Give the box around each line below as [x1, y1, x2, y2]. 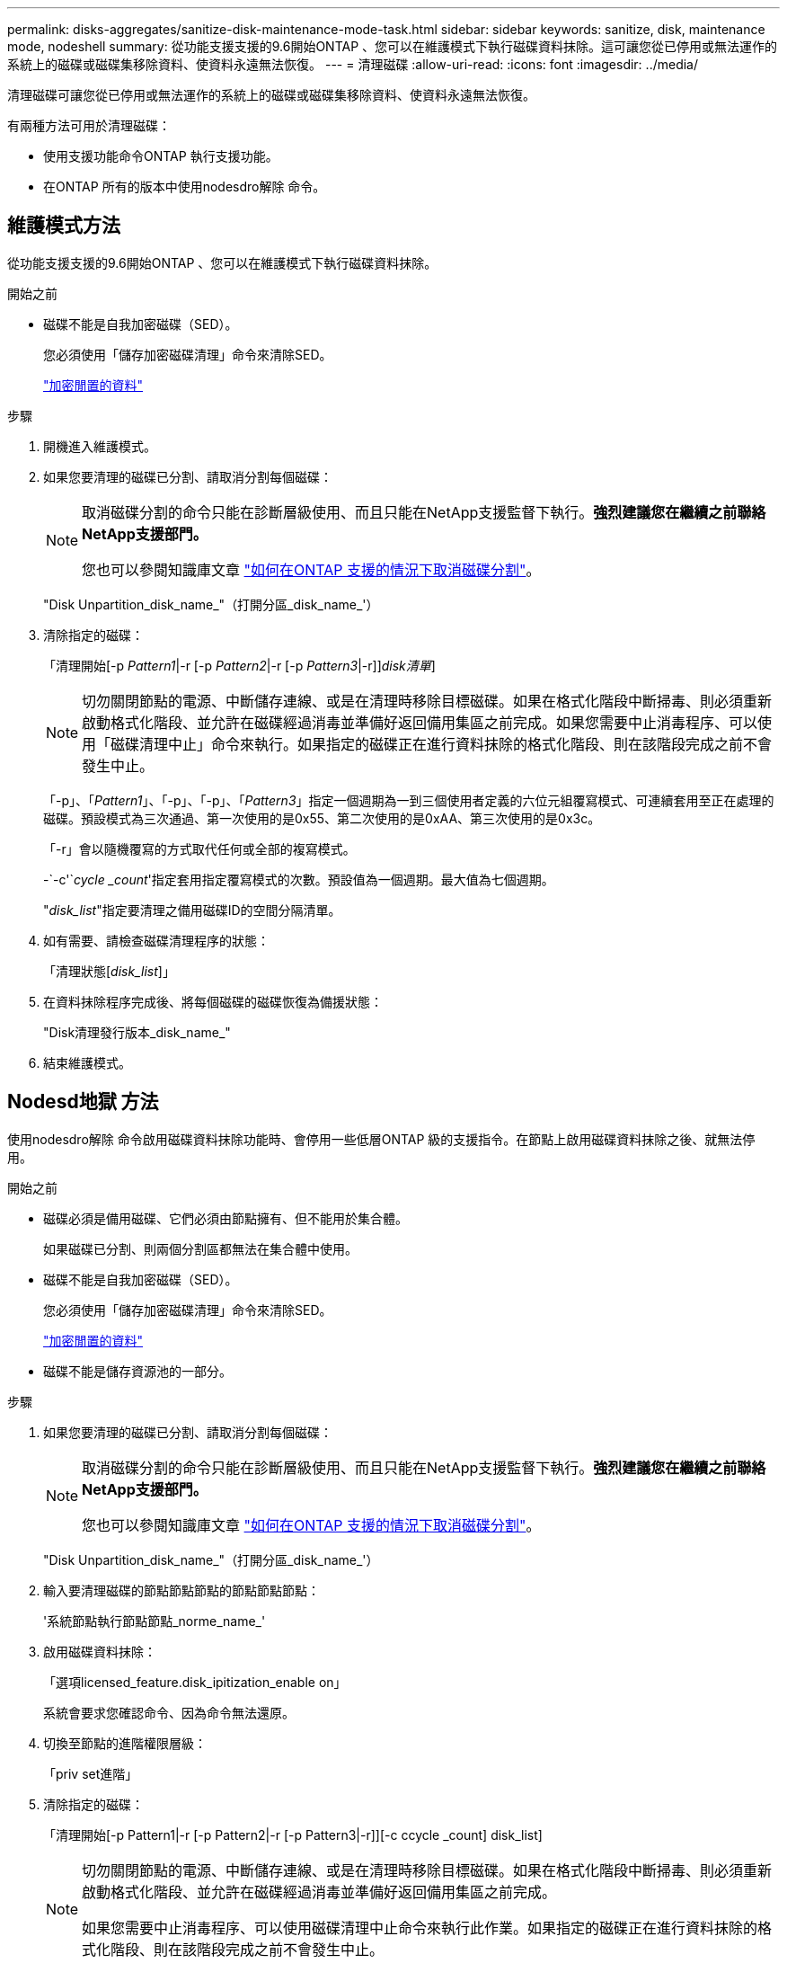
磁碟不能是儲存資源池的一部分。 [43, 1363, 232, 1379]
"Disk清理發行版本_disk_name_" [43, 1024, 231, 1040]
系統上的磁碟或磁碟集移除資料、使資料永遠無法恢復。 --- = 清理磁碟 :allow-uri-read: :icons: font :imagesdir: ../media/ [7, 57, 699, 72]
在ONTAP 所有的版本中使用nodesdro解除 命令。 [43, 179, 326, 194]
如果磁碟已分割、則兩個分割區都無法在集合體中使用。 [43, 1240, 358, 1257]
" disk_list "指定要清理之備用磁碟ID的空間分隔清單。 [43, 902, 341, 918]
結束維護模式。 [43, 1054, 131, 1070]
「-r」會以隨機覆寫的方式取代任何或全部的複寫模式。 [43, 840, 356, 857]
